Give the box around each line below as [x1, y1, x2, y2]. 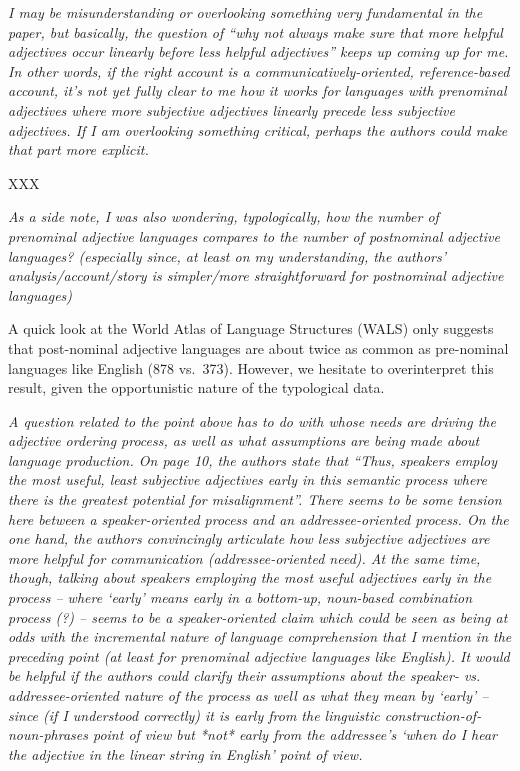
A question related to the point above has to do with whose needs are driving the [8, 410, 496, 431]
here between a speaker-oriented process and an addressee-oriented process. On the [8, 508, 509, 529]
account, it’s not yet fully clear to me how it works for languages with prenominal [8, 80, 507, 101]
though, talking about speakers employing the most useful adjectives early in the [8, 567, 492, 588]
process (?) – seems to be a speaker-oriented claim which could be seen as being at [8, 606, 508, 627]
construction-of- [384, 704, 482, 725]
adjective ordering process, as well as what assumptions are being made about [8, 430, 480, 451]
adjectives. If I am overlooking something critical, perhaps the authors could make [8, 119, 508, 140]
